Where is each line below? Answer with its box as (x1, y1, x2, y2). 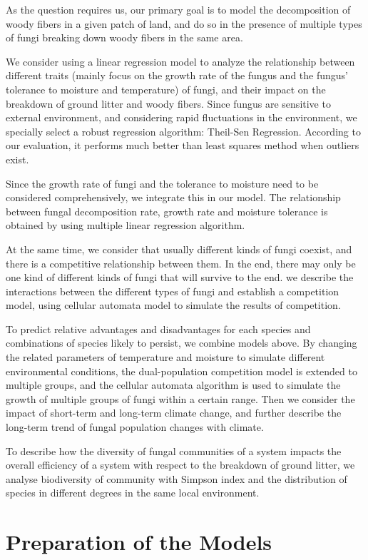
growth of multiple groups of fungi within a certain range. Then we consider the (6, 391, 355, 406)
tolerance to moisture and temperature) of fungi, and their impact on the (6, 81, 326, 96)
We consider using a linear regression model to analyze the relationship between (6, 54, 355, 68)
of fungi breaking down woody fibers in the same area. (6, 30, 243, 45)
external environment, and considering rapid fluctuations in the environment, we (6, 110, 357, 125)
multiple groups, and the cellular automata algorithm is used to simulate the (6, 377, 341, 392)
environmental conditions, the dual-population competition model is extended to (6, 363, 357, 378)
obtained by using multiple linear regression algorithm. (6, 218, 245, 233)
